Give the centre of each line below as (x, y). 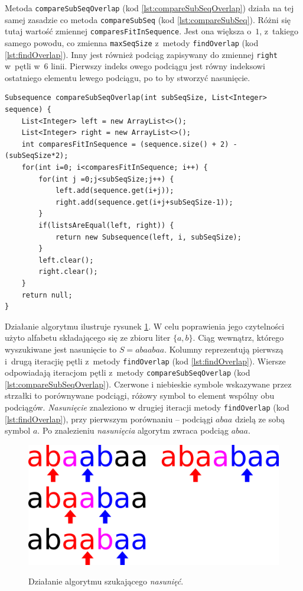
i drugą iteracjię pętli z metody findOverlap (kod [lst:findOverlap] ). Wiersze (145, 361)
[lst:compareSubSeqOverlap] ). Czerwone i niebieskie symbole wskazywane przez (148, 384)
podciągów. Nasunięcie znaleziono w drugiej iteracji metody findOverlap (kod (147, 407)
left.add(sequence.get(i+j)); (115, 191)
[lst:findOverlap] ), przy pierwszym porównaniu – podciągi (109, 419)
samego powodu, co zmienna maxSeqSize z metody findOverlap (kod (132, 42)
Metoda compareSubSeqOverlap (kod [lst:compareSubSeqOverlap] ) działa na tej (149, 8)
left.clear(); (66, 260)
